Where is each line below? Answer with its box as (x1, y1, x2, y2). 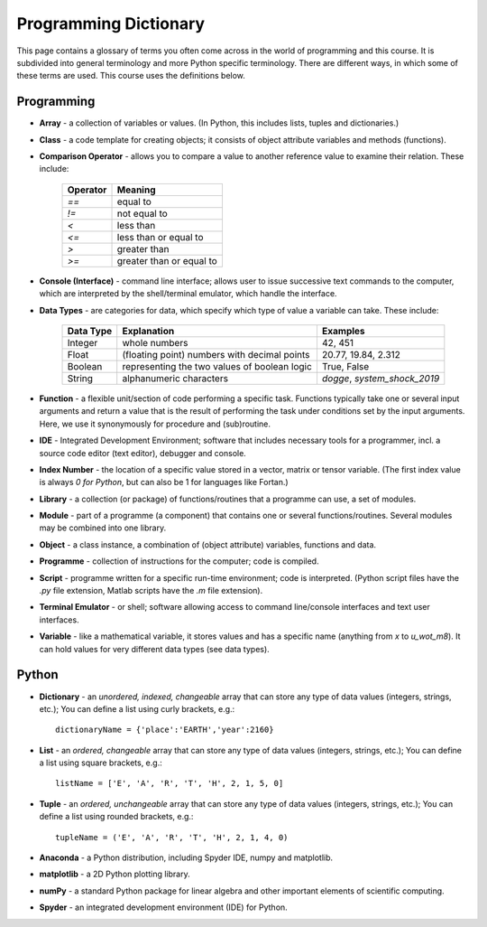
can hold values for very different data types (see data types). (39, 643, 270, 654)
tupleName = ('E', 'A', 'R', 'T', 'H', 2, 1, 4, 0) (55, 832, 289, 842)
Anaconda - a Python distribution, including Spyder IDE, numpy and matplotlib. (39, 852, 334, 863)
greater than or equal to (116, 254, 218, 267)
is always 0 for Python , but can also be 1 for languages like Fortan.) (39, 477, 289, 488)
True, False (321, 360, 370, 372)
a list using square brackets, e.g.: (39, 757, 162, 768)
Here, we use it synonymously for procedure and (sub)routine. (39, 418, 271, 429)
